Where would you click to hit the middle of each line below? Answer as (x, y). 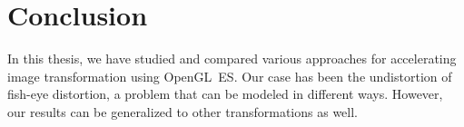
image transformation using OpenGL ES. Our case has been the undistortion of (230, 76)
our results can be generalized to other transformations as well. (183, 111)
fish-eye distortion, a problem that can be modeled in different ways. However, (225, 94)
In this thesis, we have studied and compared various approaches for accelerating (232, 59)
